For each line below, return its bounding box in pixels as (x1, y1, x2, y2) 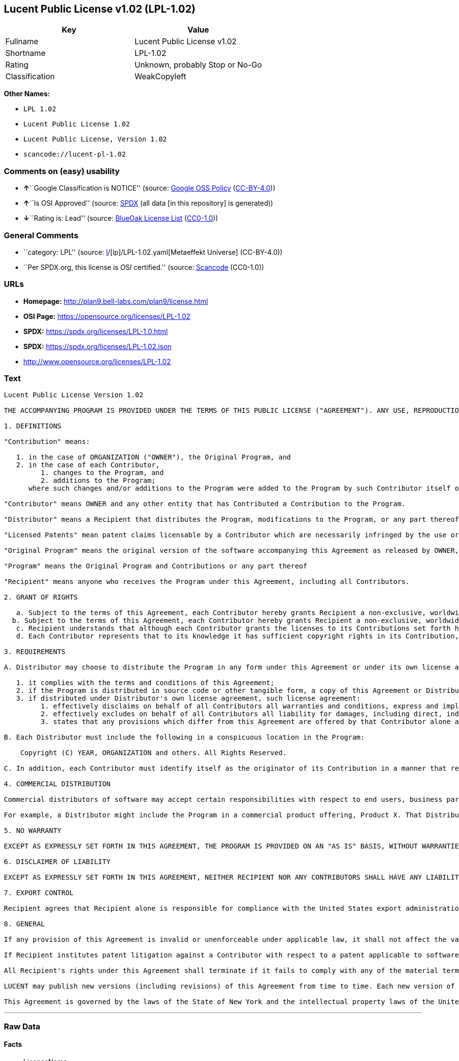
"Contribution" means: (4, 438, 90, 446)
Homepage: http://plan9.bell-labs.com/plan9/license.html (23, 297, 208, 305)
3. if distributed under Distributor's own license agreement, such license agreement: (16, 694, 361, 703)
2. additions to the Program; (40, 477, 156, 485)
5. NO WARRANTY (4, 827, 62, 835)
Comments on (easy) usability (4, 166, 120, 176)
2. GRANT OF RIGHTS (4, 593, 78, 601)
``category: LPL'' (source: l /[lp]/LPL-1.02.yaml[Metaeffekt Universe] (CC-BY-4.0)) (23, 248, 282, 256)
